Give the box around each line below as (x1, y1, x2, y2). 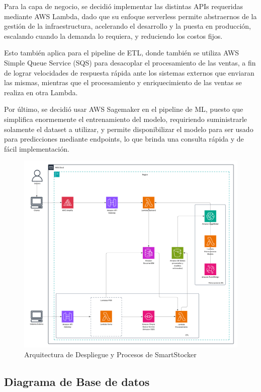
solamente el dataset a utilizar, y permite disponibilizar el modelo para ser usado (4, 123, 253, 134)
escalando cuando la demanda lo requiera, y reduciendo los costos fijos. (4, 30, 223, 41)
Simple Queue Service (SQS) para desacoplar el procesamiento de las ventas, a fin (4, 57, 256, 68)
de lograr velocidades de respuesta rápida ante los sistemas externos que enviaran (4, 67, 254, 78)
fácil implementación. (4, 143, 69, 154)
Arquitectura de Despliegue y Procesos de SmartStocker (24, 349, 197, 360)
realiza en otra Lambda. (4, 87, 78, 97)
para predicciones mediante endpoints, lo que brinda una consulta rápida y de (4, 134, 244, 144)
